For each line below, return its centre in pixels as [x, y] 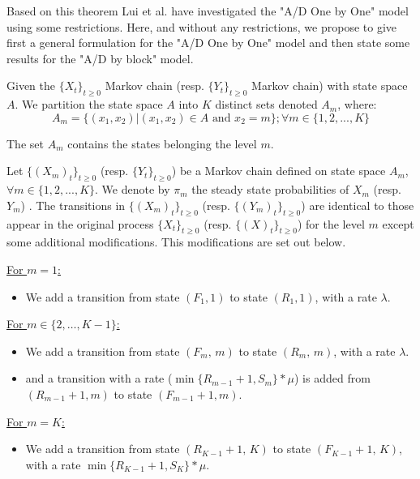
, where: [357, 104]
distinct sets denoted [266, 104]
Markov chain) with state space [330, 86]
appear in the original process [80, 223]
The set [25, 143]
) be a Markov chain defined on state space [279, 171]
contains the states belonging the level [162, 143]
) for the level [331, 223]
